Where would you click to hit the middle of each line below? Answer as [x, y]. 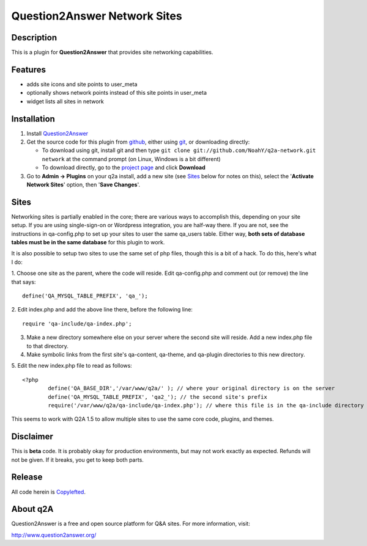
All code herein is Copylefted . [48, 492]
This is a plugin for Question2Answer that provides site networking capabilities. [112, 53]
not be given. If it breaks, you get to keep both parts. [77, 460]
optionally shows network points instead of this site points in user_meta [117, 93]
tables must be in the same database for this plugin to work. [88, 242]
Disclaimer [32, 437]
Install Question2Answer [57, 133]
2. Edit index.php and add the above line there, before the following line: [102, 310]
